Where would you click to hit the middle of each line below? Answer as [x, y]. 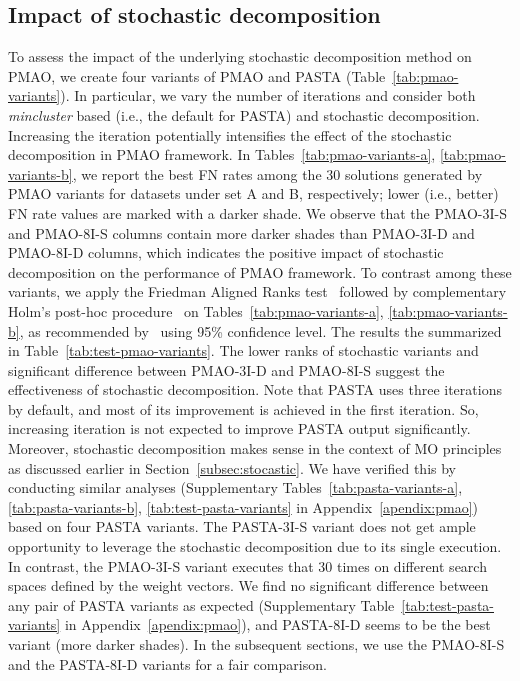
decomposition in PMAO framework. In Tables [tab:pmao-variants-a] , [222, 154]
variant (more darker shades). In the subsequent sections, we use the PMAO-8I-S [256, 644]
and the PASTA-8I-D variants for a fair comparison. [167, 663]
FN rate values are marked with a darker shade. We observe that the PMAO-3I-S [257, 212]
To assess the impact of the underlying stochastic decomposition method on [240, 56]
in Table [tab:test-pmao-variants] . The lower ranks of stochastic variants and [243, 350]
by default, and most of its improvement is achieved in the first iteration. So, [243, 408]
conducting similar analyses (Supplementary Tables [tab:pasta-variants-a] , [235, 487]
